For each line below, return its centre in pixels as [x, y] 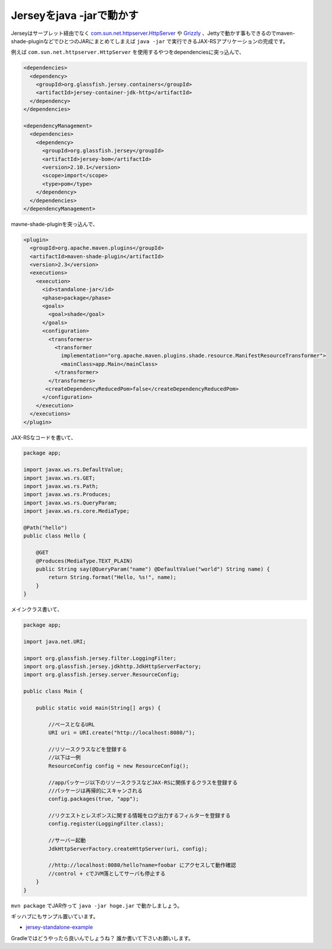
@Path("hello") [45, 528]
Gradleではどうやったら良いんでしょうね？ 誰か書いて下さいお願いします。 [102, 938]
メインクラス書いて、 [37, 609]
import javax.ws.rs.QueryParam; [70, 503]
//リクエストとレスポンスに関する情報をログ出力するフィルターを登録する [139, 816]
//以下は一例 [65, 757]
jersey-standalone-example [59, 927]
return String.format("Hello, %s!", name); [112, 578]
